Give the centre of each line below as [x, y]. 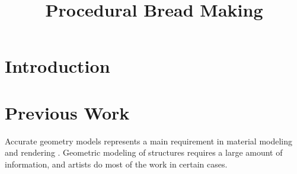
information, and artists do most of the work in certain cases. [116, 164]
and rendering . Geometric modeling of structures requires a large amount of [144, 152]
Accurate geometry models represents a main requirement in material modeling [149, 141]
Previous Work [67, 112]
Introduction [58, 66]
